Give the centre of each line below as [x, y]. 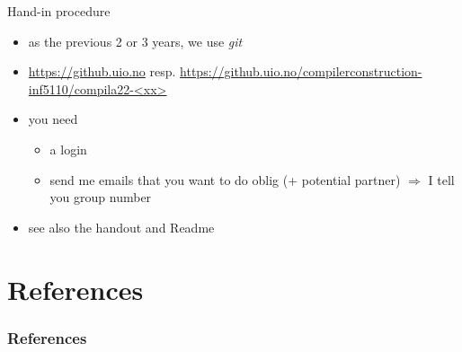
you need [53, 119]
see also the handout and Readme [121, 227]
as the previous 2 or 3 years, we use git [135, 41]
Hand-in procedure [59, 11]
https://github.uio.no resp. [102, 71]
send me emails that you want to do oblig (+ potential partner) [225, 179]
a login [68, 149]
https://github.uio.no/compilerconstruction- [301, 71]
